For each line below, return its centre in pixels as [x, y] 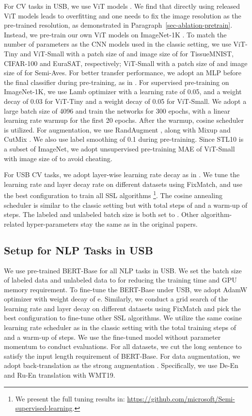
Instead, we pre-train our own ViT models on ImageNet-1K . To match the [115, 34]
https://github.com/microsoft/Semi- [181, 398]
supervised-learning [44, 408]
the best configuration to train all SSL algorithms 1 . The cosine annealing [113, 194]
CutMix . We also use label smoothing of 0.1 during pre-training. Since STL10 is [124, 139]
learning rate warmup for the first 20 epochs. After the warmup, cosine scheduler [124, 120]
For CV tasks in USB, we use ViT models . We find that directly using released [122, 6]
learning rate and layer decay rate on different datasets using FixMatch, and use [123, 184]
